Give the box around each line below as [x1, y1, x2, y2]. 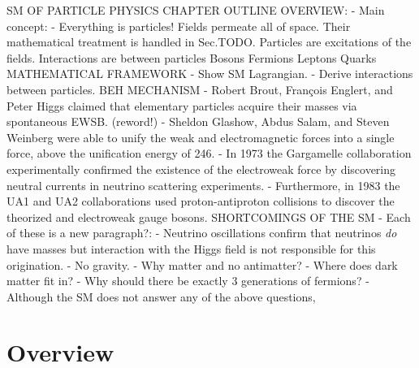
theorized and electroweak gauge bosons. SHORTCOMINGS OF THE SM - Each [6, 208, 411, 225]
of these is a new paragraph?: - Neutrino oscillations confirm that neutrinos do [6, 224, 397, 241]
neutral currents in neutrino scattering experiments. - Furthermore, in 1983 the [6, 176, 400, 193]
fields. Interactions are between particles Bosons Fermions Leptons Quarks [6, 49, 377, 66]
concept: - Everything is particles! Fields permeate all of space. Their [6, 17, 351, 34]
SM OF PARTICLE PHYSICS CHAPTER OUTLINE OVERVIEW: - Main [6, 2, 385, 18]
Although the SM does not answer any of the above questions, [6, 288, 316, 305]
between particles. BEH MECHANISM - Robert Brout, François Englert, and [6, 80, 393, 97]
